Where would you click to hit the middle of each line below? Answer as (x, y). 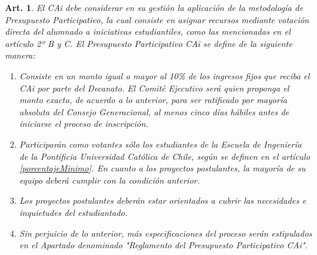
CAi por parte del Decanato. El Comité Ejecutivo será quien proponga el (154, 88)
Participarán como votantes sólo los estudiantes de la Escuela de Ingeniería (160, 144)
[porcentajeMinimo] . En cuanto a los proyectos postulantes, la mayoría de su (162, 168)
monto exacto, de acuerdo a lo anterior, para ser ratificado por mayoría (153, 100)
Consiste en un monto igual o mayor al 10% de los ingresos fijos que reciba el (164, 75)
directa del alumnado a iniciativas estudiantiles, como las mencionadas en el (148, 31)
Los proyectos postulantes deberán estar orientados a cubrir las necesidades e (163, 200)
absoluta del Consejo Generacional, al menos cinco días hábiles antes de (154, 111)
